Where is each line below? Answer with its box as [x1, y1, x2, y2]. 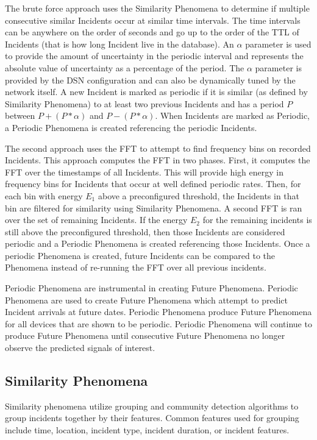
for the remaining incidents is [202, 213, 312, 226]
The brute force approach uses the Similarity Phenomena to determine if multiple [5, 2, 310, 14]
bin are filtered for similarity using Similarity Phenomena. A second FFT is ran [5, 201, 302, 214]
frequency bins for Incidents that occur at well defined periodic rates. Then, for [5, 177, 301, 190]
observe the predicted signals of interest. [5, 341, 155, 354]
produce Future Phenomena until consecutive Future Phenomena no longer [5, 329, 285, 342]
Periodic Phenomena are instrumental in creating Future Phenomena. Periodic [5, 282, 298, 294]
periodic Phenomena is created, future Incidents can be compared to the [5, 249, 276, 261]
